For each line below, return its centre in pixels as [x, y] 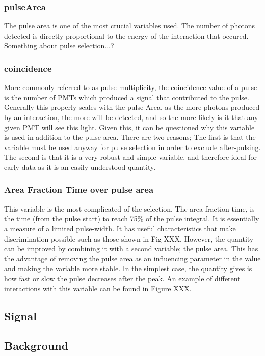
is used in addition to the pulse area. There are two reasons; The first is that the [130, 137]
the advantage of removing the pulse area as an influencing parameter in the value [132, 258]
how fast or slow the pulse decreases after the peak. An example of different [122, 278]
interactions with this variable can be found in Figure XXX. [98, 288]
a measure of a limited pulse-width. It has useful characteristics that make [120, 228]
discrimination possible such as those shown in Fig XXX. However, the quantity [129, 238]
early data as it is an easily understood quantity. [80, 167]
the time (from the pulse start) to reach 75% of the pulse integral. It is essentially [132, 218]
